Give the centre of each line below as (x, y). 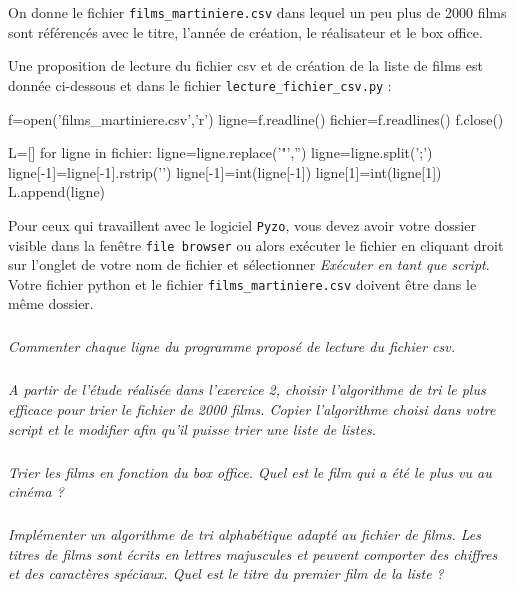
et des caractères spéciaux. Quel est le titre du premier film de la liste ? (226, 573)
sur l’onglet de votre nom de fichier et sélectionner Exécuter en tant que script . (249, 264)
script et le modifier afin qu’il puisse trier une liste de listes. (192, 428)
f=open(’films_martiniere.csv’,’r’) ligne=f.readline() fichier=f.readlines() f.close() (256, 118)
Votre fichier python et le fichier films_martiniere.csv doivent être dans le (242, 283)
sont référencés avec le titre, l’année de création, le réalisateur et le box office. (245, 31)
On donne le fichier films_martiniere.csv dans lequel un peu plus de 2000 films (257, 12)
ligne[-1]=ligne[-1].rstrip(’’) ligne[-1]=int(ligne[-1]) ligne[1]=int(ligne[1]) (225, 171)
